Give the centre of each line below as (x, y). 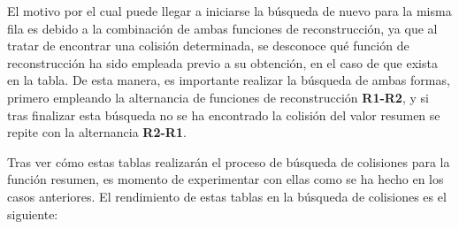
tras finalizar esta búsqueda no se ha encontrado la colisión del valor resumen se (224, 114)
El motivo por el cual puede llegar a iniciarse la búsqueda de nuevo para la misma (229, 11)
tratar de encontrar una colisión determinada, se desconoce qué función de (208, 46)
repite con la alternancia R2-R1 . (97, 132)
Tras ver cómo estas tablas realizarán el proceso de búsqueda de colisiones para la (229, 161)
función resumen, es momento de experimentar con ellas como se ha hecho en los (226, 179)
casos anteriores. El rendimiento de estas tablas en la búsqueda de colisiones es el (227, 196)
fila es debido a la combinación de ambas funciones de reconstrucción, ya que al (222, 28)
